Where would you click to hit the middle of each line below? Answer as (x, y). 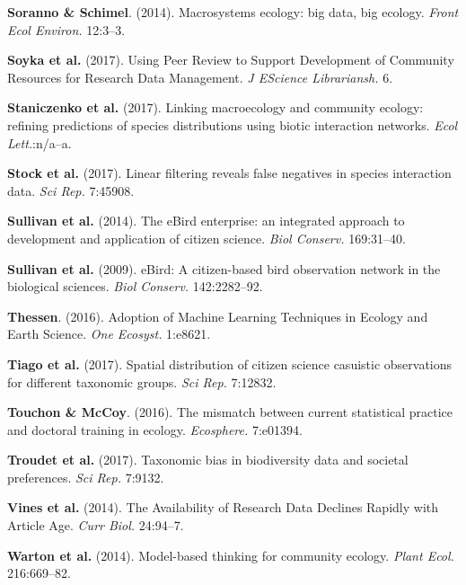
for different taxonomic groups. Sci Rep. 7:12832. (142, 381)
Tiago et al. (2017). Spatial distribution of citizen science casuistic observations (230, 363)
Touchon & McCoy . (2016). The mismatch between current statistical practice (230, 412)
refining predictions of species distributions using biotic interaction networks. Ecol (233, 124)
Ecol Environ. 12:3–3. (66, 29)
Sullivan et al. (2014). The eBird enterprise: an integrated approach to (206, 221)
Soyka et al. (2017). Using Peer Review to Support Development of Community (231, 60)
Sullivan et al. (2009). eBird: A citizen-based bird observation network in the (224, 268)
